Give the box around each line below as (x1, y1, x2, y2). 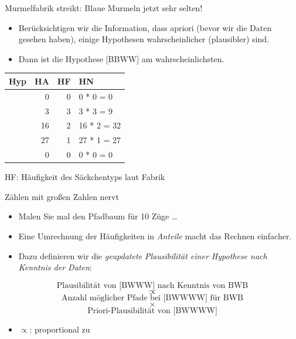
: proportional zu (29, 323, 90, 335)
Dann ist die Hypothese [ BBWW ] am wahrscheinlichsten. (18, 52, 224, 65)
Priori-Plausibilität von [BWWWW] (87, 306, 217, 315)
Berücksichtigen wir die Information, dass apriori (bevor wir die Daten (18, 21, 272, 33)
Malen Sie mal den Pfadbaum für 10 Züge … (18, 210, 178, 222)
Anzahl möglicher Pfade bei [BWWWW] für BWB (62, 293, 243, 302)
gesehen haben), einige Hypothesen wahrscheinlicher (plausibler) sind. (18, 33, 269, 45)
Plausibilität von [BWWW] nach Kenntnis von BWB (56, 281, 249, 290)
